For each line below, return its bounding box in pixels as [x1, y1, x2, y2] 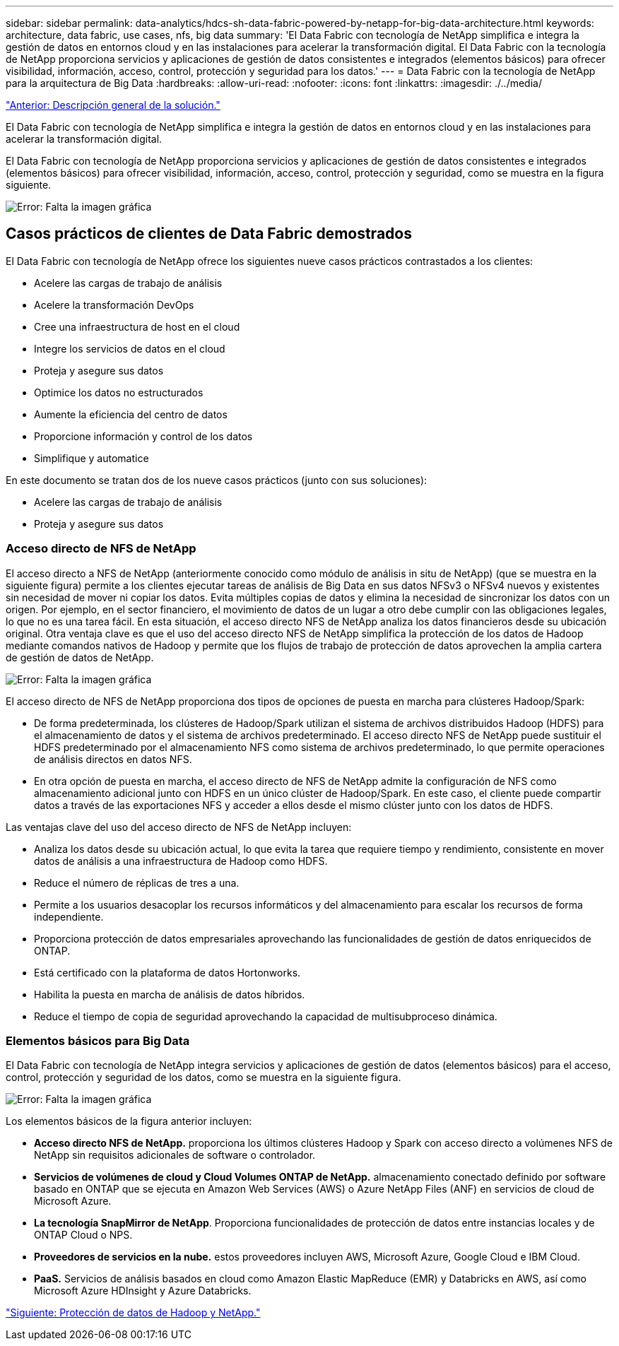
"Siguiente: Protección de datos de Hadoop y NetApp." [6, 1306, 261, 1319]
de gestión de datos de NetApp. [6, 651, 154, 663]
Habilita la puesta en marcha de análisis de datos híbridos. [34, 988, 305, 1000]
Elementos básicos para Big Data [6, 1033, 190, 1048]
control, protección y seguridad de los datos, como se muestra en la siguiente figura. [6, 1071, 401, 1084]
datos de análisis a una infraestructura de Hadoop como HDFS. [34, 854, 328, 867]
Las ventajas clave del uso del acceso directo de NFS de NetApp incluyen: [6, 820, 352, 833]
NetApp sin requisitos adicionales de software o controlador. [34, 1149, 316, 1162]
